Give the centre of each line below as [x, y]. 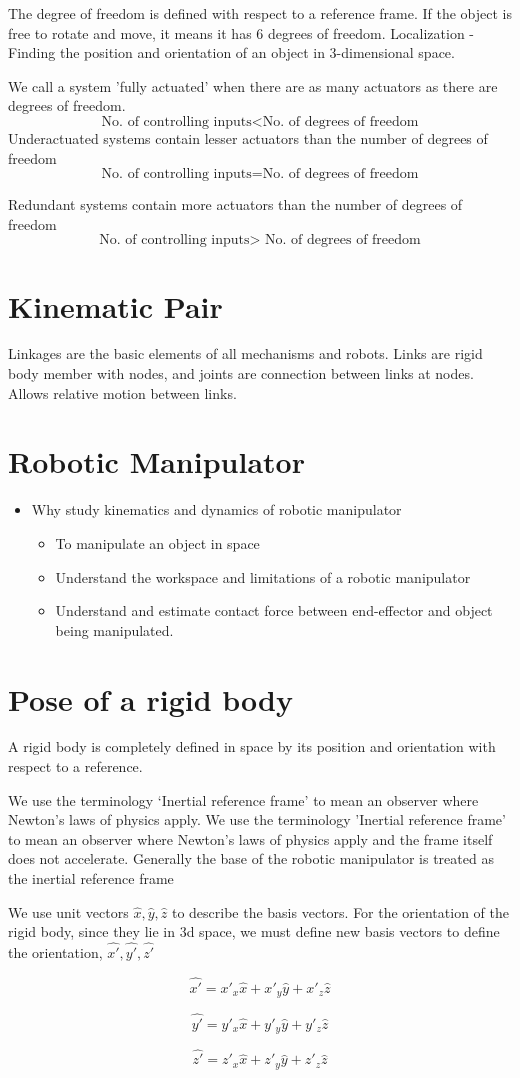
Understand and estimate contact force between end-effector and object [274, 610]
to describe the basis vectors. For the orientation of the [340, 911]
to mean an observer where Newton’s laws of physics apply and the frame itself [250, 838]
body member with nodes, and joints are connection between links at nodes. [241, 373]
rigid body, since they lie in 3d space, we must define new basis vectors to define [254, 931]
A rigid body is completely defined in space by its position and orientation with [252, 746]
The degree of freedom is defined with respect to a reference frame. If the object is [260, 13]
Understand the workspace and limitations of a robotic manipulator [263, 576]
